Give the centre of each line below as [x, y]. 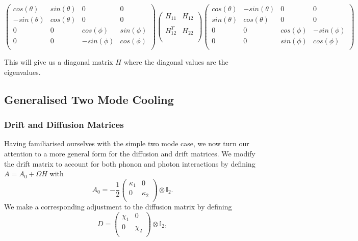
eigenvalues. [22, 72]
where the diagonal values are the [176, 62]
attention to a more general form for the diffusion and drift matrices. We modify [130, 153]
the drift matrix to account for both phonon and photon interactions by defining [130, 163]
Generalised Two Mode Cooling [89, 99]
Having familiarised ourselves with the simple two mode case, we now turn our [127, 143]
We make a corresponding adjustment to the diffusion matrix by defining [118, 206]
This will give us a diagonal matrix [59, 62]
